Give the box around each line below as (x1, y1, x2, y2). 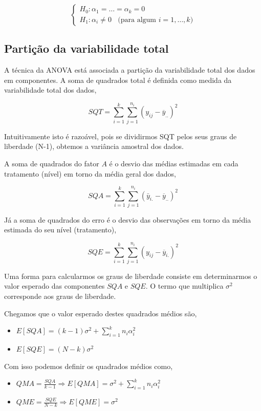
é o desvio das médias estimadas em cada (109, 158, 238, 168)
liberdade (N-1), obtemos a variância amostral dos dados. (4, 141, 184, 152)
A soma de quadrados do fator (4, 158, 99, 168)
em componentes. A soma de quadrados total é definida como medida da (4, 74, 232, 85)
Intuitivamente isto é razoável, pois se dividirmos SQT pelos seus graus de (4, 131, 237, 141)
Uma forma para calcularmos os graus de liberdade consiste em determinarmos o (4, 270, 257, 281)
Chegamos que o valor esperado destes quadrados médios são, (4, 308, 197, 318)
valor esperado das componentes (4, 280, 105, 291)
